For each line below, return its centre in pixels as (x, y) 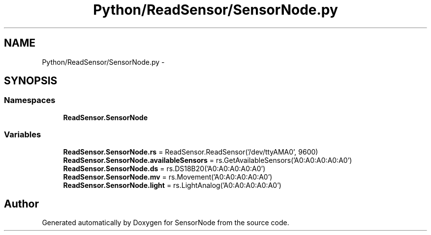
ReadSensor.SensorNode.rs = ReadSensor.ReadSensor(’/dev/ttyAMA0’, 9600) (191, 152)
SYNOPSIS (31, 81)
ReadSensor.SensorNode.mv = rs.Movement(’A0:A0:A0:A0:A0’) (168, 177)
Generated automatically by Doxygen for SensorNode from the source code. (166, 223)
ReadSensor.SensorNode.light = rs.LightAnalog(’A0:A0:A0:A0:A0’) (172, 185)
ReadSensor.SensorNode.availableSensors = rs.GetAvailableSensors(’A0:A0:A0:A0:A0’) (208, 160)
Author (21, 204)
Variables (23, 135)
